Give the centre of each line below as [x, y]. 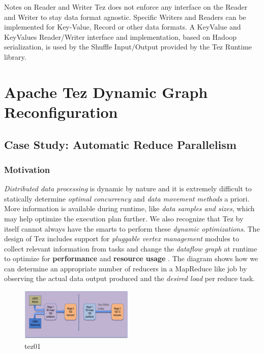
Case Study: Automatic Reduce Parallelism [120, 144]
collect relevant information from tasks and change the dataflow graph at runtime [131, 248]
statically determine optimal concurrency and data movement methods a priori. [127, 198]
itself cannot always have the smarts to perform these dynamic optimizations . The [132, 228]
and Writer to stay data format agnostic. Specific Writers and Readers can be [125, 17]
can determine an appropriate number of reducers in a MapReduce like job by [126, 268]
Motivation [27, 169]
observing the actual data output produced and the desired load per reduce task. [129, 278]
